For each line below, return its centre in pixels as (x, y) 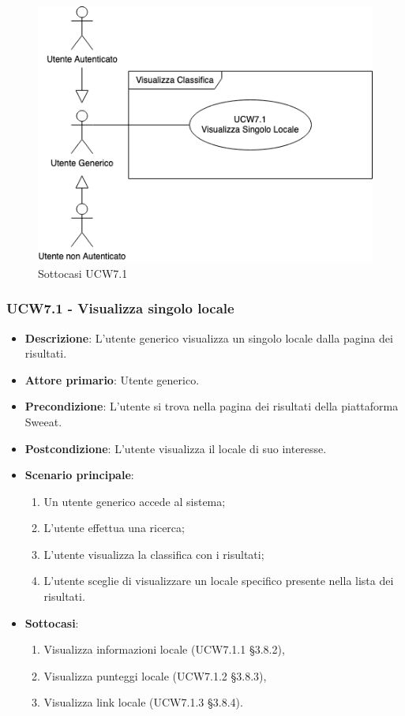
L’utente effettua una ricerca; (114, 528)
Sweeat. (43, 421)
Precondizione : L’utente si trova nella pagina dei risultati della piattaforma (212, 406)
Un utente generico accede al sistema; (135, 501)
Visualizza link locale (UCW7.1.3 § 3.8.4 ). (143, 702)
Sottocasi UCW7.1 (83, 273)
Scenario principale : (79, 475)
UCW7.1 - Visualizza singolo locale (120, 308)
